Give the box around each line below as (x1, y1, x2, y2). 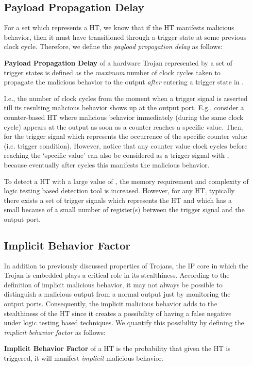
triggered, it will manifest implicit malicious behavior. (4, 353, 164, 363)
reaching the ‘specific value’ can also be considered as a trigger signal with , (4, 150, 229, 160)
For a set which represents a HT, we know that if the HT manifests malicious (4, 22, 234, 33)
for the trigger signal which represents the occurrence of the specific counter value (4, 131, 247, 141)
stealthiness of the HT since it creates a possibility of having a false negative (4, 308, 232, 318)
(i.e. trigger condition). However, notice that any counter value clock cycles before (4, 140, 248, 150)
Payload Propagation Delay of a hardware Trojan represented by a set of (4, 57, 233, 67)
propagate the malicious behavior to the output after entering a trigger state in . (4, 77, 244, 87)
